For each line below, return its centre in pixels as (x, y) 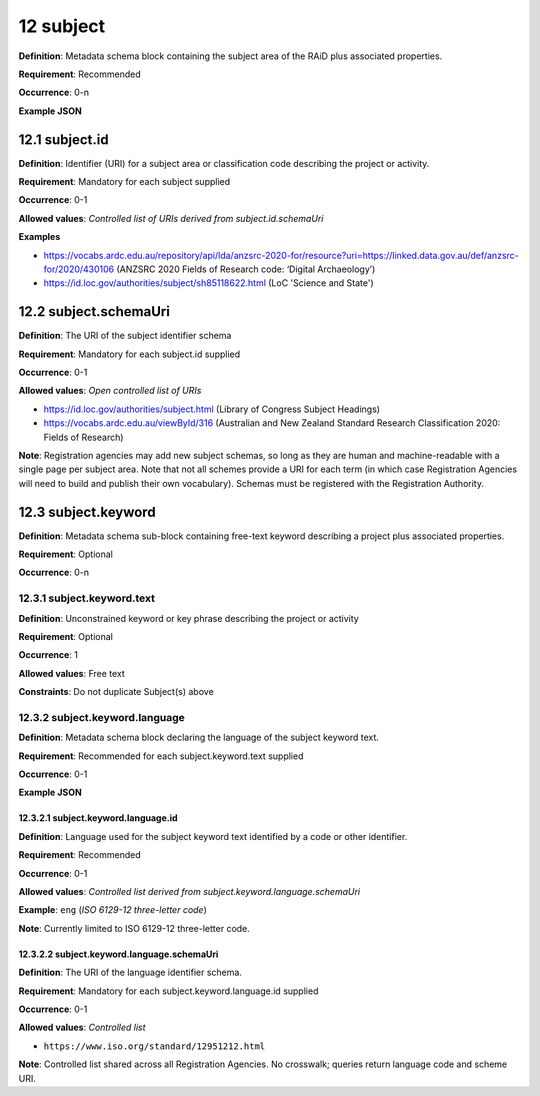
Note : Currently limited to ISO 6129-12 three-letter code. (134, 928)
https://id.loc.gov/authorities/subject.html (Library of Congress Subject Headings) (211, 409)
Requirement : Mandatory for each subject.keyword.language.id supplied (168, 991)
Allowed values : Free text (71, 673)
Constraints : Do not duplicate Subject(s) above (116, 692)
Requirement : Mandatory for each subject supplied (124, 182)
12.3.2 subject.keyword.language (101, 717)
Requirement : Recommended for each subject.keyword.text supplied (161, 756)
